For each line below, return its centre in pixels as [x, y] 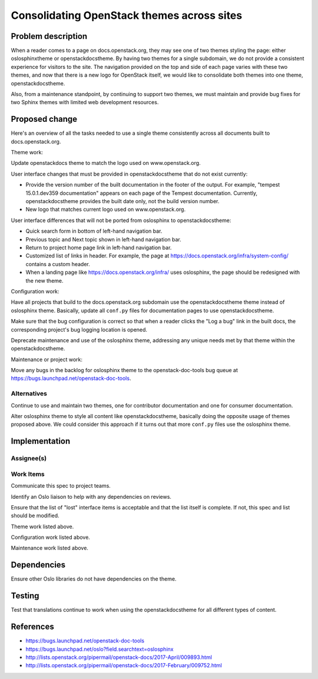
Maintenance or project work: [47, 359]
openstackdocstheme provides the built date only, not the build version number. [122, 201]
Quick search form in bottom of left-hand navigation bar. [94, 231]
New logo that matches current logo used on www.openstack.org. [105, 210]
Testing [25, 596]
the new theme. [45, 280]
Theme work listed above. [42, 526]
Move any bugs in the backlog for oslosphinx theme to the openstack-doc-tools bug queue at [124, 370]
